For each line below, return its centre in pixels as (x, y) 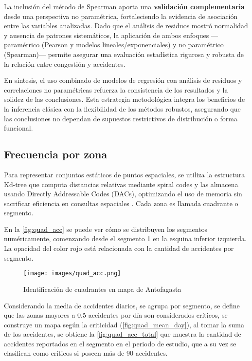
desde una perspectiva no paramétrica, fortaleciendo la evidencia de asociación (121, 16)
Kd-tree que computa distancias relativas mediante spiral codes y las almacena (121, 184)
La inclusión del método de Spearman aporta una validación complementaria (124, 6)
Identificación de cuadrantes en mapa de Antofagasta (102, 289)
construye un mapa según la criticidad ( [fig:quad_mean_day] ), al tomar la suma (124, 324)
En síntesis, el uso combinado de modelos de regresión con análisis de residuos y (123, 80)
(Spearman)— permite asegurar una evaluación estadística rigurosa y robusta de (124, 54)
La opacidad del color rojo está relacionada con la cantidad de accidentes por (119, 248)
